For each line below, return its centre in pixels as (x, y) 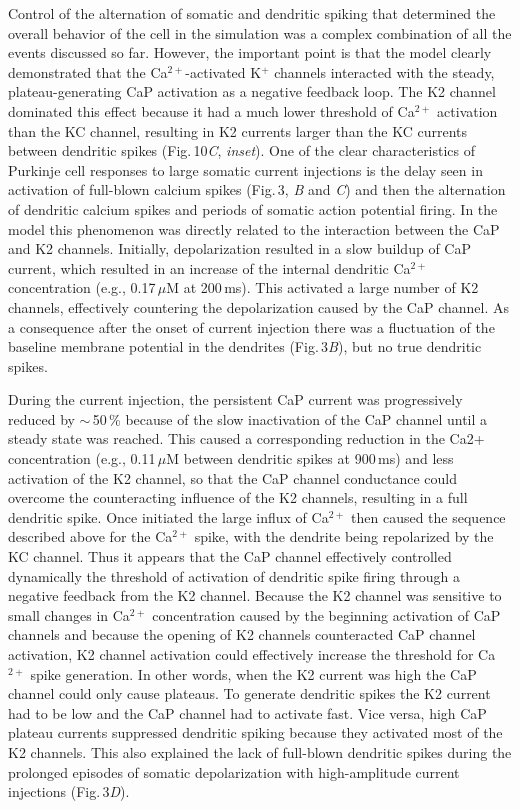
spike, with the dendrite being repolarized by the (344, 536)
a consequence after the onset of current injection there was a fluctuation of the (251, 326)
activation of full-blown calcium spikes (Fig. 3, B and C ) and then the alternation (257, 189)
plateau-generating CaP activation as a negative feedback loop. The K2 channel (252, 91)
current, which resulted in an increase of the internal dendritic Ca (209, 267)
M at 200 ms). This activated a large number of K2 (322, 287)
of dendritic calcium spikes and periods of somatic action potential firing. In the (253, 208)
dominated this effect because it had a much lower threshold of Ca (211, 110)
